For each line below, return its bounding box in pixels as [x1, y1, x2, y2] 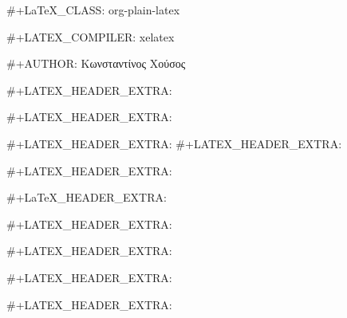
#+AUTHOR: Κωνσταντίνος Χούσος [6, 55, 186, 72]
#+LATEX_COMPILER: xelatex [6, 28, 175, 45]
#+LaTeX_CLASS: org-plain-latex [6, 2, 180, 18]
